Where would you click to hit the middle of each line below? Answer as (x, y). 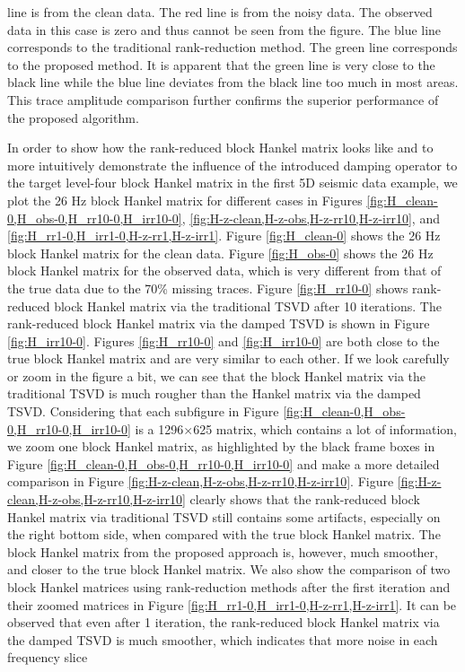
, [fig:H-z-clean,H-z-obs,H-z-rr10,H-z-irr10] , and (311, 218)
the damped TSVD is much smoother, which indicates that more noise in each (223, 639)
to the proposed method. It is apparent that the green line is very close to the (221, 64)
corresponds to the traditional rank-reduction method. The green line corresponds (232, 47)
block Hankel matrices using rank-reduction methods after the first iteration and (229, 587)
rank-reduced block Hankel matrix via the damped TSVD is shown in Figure (219, 323)
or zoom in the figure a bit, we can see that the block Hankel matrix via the (217, 375)
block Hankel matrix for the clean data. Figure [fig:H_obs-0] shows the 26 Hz (220, 253)
